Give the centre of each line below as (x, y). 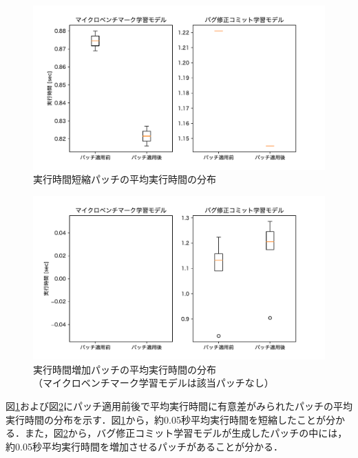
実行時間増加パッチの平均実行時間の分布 (125, 369)
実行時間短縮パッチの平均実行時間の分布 (125, 179)
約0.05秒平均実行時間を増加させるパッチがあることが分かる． (144, 446)
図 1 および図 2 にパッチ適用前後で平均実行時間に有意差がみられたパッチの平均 (179, 405)
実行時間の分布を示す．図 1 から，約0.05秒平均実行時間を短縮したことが (166, 419)
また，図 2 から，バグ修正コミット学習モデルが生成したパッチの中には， (186, 433)
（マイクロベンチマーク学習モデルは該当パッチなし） (154, 383)
